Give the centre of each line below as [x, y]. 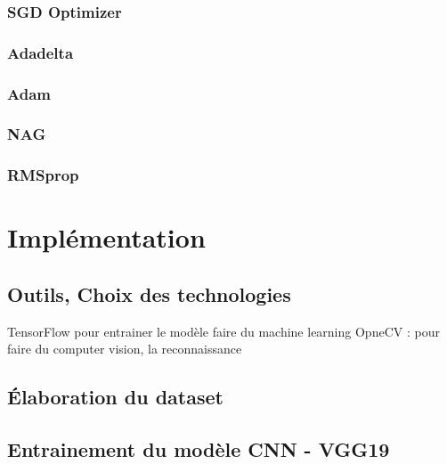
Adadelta [41, 52]
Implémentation [106, 237]
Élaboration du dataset [115, 397]
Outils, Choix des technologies [149, 293]
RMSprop [43, 175]
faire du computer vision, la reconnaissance [125, 349]
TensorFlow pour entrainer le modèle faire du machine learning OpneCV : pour [223, 331]
